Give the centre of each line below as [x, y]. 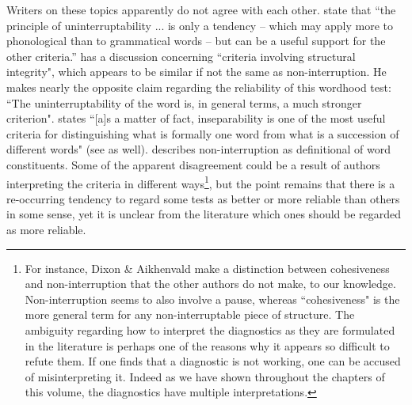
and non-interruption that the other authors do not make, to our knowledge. [210, 284]
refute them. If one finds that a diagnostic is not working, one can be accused [213, 361]
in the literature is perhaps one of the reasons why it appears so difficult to [207, 345]
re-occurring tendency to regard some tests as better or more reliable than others [203, 198]
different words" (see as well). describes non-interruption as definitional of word [199, 149]
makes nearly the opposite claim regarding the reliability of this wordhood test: [199, 87]
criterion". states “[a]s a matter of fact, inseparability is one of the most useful [196, 118]
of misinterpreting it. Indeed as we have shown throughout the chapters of [205, 376]
